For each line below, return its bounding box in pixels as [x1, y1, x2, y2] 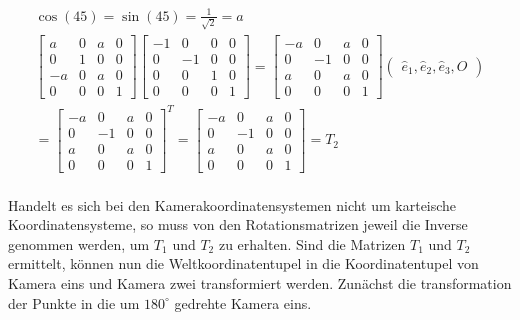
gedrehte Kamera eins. [174, 292, 312, 313]
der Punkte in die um [8, 292, 140, 313]
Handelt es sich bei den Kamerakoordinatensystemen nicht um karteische [8, 194, 457, 215]
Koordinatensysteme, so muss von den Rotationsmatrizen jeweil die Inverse [8, 214, 468, 235]
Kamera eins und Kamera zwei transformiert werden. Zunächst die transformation [8, 273, 512, 294]
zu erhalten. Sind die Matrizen [218, 233, 406, 254]
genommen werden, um [8, 233, 150, 254]
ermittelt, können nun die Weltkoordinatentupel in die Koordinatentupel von [8, 253, 479, 274]
